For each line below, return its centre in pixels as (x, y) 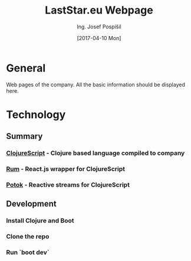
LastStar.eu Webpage (99, 10)
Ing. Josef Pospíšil (99, 27)
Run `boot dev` (28, 253)
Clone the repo (28, 237)
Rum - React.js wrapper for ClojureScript (66, 169)
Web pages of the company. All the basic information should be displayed (96, 84)
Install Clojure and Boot (40, 221)
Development (32, 204)
